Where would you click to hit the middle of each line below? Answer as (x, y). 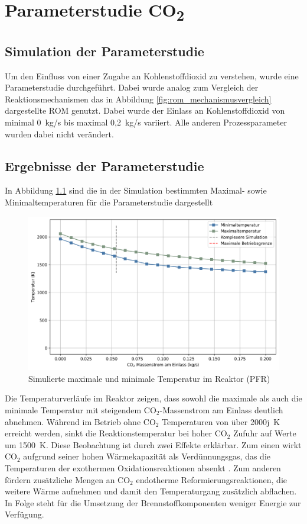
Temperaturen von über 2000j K (221, 421)
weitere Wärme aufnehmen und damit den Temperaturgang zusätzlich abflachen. (151, 491)
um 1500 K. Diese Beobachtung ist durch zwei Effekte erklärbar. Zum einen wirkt (153, 444)
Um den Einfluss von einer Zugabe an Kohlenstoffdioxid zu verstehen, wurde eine (152, 75)
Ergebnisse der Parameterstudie (104, 165)
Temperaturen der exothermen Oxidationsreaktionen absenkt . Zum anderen (143, 467)
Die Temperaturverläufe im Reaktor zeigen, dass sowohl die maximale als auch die (153, 398)
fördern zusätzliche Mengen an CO (68, 479)
